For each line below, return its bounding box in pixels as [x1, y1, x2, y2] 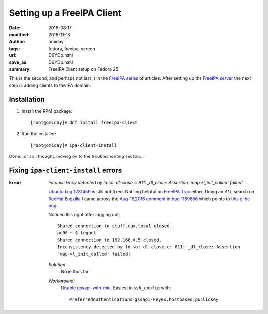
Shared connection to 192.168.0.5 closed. [57, 237, 162, 243]
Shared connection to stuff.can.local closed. [57, 223, 172, 229]
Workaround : [48, 278, 75, 284]
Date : [9, 25, 21, 31]
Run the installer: [21, 131, 57, 137]
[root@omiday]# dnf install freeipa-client [30, 119, 138, 125]
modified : [9, 31, 30, 37]
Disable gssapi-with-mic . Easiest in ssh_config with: [61, 285, 171, 291]
